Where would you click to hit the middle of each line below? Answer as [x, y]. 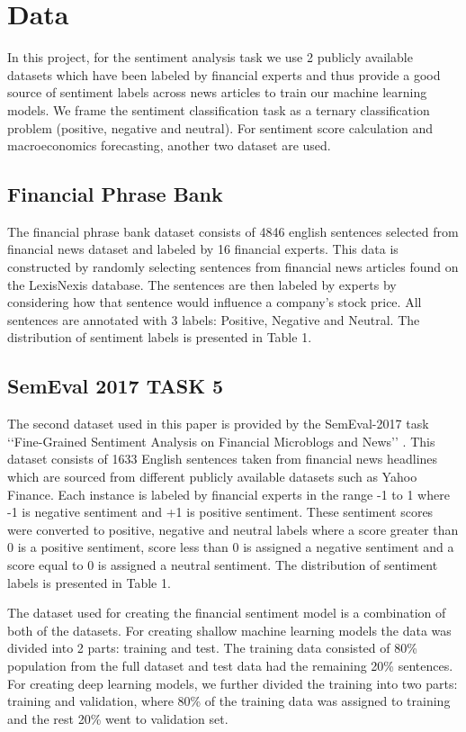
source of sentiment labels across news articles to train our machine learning [217, 92]
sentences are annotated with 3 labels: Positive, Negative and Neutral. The [214, 319]
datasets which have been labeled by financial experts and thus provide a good [224, 74]
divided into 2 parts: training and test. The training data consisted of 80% [212, 648]
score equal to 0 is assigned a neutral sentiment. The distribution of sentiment [223, 565]
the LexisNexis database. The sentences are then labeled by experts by [202, 284]
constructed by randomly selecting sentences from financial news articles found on [233, 267]
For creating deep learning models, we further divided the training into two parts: [233, 683]
